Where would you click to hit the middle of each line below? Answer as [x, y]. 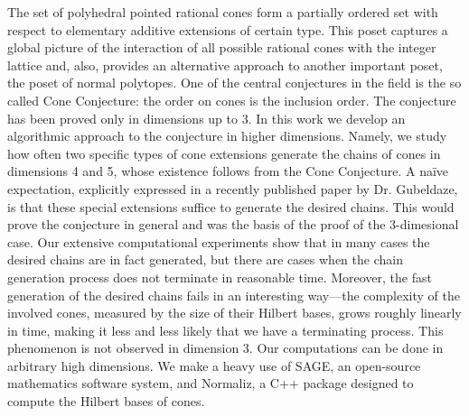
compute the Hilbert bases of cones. [106, 401]
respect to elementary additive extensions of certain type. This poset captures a [228, 29]
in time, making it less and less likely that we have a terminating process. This [225, 330]
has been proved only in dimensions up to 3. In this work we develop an [206, 118]
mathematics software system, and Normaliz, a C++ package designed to [211, 383]
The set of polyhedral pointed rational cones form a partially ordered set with [223, 12]
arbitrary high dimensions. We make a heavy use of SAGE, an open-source [214, 365]
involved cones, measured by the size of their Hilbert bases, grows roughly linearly [234, 313]
